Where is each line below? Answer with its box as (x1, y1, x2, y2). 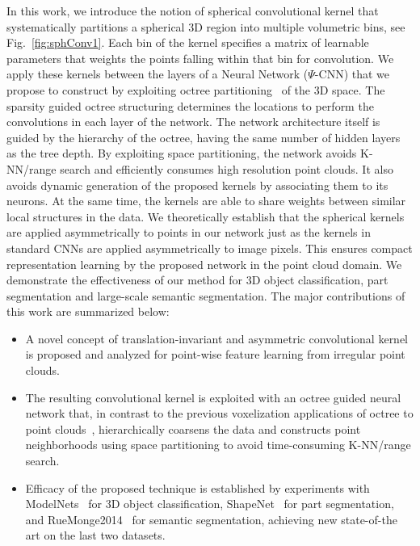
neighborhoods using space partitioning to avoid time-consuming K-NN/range (25, 436, 411, 453)
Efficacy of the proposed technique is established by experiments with (25, 479, 370, 496)
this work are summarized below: (6, 303, 170, 320)
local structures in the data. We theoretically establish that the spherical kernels (6, 208, 405, 225)
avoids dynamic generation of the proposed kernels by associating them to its (6, 176, 388, 193)
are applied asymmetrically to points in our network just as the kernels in (6, 224, 371, 241)
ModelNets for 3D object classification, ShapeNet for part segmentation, (25, 495, 394, 512)
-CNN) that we (314, 65, 390, 82)
